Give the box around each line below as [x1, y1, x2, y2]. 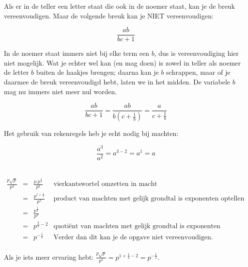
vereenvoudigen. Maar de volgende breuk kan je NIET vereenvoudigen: [4, 10, 214, 20]
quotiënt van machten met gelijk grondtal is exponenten [53, 223, 220, 230]
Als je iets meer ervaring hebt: [4, 251, 93, 262]
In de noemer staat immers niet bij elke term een [4, 48, 150, 58]
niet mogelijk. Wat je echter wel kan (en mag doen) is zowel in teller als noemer [4, 57, 241, 67]
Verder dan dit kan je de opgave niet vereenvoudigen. [53, 234, 213, 241]
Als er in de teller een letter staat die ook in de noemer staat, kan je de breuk [4, 1, 235, 11]
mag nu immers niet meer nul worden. [4, 86, 117, 96]
